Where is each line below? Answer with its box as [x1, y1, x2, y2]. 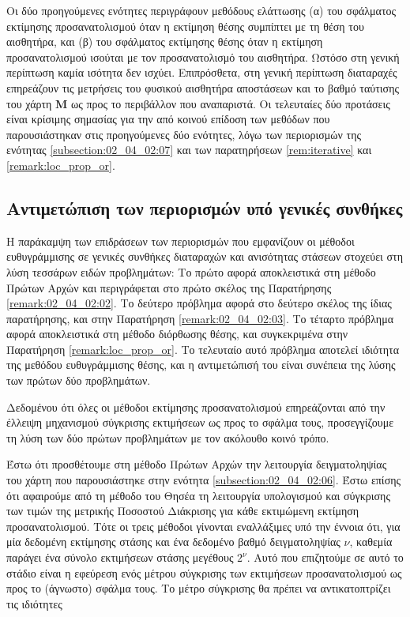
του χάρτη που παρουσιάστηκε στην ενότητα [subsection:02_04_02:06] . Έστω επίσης [6, 472, 401, 488]
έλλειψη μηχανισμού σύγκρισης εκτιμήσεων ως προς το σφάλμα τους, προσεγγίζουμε [6, 414, 394, 431]
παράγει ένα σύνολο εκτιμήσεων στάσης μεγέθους [6, 549, 234, 566]
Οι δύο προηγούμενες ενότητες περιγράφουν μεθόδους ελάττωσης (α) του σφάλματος [6, 2, 397, 18]
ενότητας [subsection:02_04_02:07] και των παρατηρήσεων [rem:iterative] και [6, 141, 372, 158]
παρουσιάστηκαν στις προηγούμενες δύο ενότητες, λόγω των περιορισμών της [6, 126, 361, 142]
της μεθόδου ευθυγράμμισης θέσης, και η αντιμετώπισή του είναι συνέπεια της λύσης [6, 356, 396, 373]
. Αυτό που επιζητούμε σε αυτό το [246, 549, 404, 566]
